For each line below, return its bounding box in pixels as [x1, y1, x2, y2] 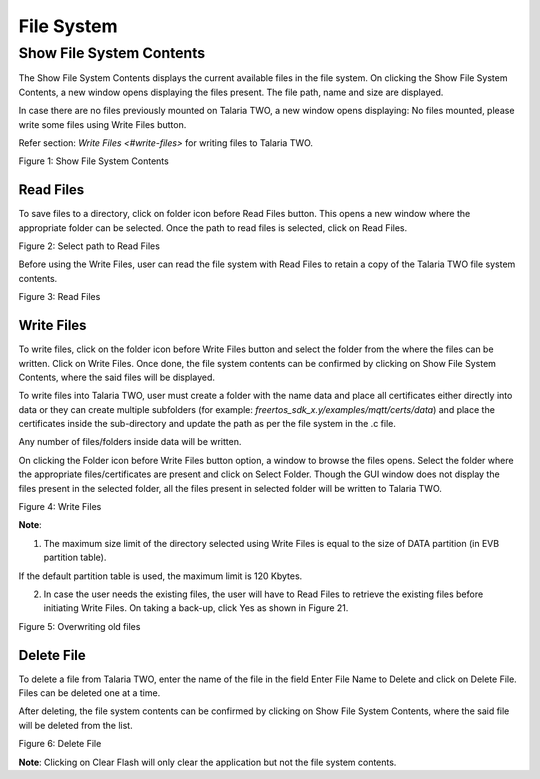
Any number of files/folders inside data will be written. [18, 436, 242, 448]
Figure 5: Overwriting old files [18, 620, 141, 632]
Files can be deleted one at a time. [18, 687, 161, 699]
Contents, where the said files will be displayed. [18, 371, 215, 383]
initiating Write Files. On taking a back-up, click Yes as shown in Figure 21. [43, 602, 349, 614]
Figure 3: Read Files [18, 291, 101, 303]
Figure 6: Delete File [18, 738, 102, 750]
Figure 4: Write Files [18, 501, 102, 513]
